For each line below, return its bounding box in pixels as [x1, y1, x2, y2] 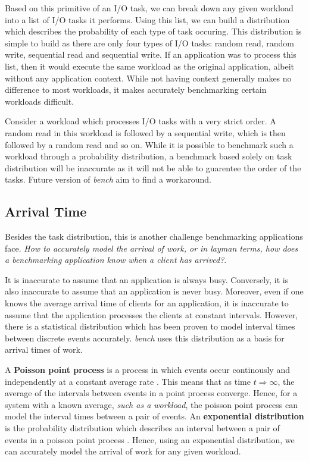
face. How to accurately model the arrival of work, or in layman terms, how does [5, 242, 298, 254]
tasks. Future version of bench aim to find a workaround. [5, 173, 211, 186]
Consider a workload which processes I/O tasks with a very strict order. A [5, 115, 276, 127]
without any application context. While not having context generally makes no [5, 71, 292, 84]
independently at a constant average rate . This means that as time [5, 375, 251, 387]
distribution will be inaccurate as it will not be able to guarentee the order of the [5, 161, 301, 174]
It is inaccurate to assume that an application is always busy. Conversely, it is [5, 273, 289, 286]
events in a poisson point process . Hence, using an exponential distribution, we [5, 433, 295, 446]
